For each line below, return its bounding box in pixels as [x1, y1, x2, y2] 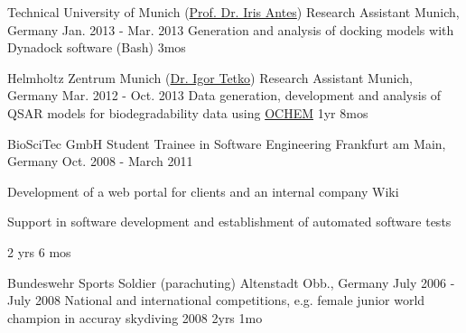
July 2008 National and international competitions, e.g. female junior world [7, 291, 425, 310]
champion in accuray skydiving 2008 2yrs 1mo [7, 308, 263, 327]
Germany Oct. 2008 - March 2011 [7, 152, 193, 171]
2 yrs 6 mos [7, 242, 71, 261]
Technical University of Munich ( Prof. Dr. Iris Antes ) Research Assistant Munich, [7, 3, 460, 21]
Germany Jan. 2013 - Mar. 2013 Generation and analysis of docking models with [7, 20, 454, 39]
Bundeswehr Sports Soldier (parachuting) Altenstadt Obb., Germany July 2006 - [7, 273, 455, 291]
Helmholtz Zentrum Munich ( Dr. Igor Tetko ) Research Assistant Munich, [7, 68, 413, 87]
